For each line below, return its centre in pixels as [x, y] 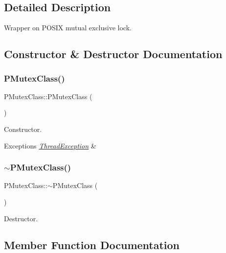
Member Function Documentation [92, 244]
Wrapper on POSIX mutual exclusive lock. [68, 28]
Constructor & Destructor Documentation [113, 54]
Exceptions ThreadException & [50, 145]
